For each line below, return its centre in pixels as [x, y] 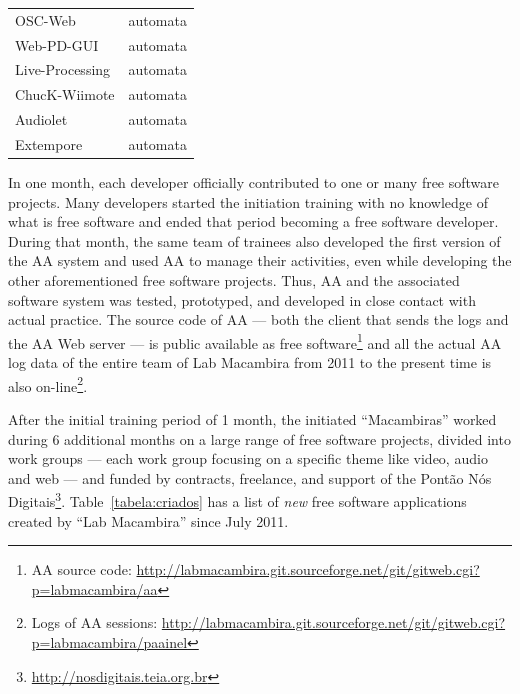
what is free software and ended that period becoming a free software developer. [253, 221]
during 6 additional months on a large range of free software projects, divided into [259, 438]
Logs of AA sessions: [94, 622]
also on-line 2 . [48, 384]
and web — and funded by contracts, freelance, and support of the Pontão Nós [250, 477]
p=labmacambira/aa [94, 588]
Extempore [49, 143]
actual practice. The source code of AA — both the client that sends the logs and [258, 319]
